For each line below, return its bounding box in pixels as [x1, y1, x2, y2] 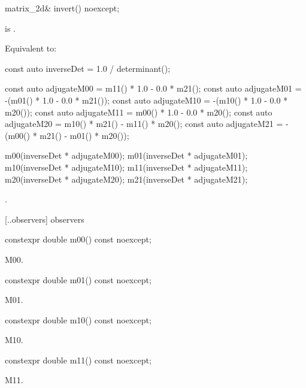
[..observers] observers [5, 213, 84, 225]
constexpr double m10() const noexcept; [5, 313, 152, 326]
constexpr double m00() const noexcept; [5, 233, 152, 245]
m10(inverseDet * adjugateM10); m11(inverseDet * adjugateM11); [5, 160, 248, 173]
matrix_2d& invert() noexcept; [5, 2, 120, 14]
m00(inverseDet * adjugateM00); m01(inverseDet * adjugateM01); [5, 149, 248, 162]
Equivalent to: [5, 42, 57, 54]
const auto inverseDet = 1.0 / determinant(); [5, 62, 171, 74]
